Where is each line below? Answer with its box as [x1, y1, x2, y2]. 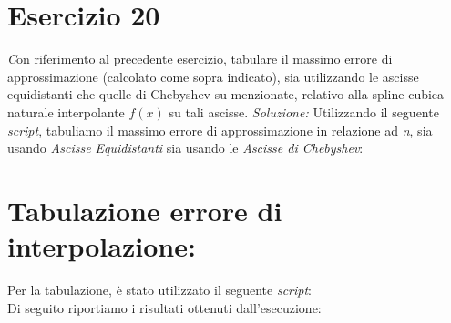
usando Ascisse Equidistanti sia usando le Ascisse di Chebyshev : [7, 138, 364, 157]
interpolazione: [7, 227, 196, 265]
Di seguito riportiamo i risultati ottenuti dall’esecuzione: [7, 298, 322, 317]
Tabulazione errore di [7, 191, 282, 228]
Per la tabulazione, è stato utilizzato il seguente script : [7, 280, 313, 298]
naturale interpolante [7, 102, 125, 121]
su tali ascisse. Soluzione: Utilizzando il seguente [169, 102, 439, 121]
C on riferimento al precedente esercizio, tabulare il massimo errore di [7, 49, 393, 68]
